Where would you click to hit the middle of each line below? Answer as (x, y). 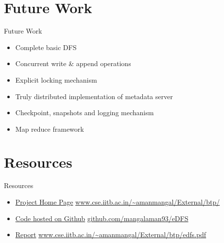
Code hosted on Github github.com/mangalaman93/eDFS (102, 218)
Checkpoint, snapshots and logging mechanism (85, 113)
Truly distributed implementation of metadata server (94, 96)
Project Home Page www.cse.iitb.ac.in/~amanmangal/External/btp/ (118, 202)
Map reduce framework (50, 129)
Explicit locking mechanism (56, 79)
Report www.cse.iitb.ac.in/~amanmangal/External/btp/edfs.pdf (111, 234)
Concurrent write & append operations (73, 63)
